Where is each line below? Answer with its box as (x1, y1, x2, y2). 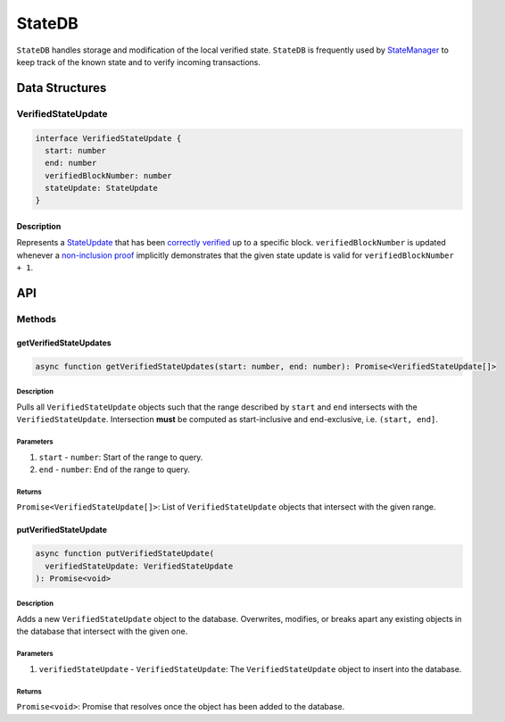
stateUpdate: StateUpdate (45, 183, 158, 194)
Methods (16, 313, 57, 325)
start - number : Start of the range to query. (38, 452, 203, 462)
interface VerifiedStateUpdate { (35, 133, 182, 143)
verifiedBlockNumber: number (45, 170, 173, 180)
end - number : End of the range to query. (38, 464, 191, 475)
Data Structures (16, 80, 107, 95)
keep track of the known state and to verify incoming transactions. (16, 56, 261, 67)
